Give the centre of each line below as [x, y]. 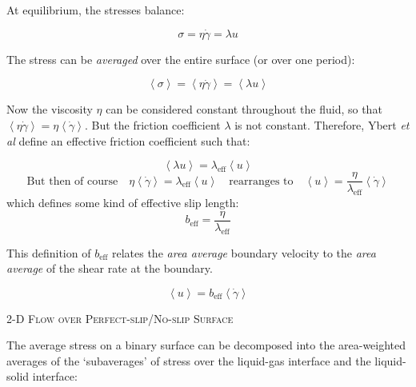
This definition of [49, 252]
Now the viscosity [50, 109]
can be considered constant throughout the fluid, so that [244, 109]
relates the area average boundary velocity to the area [244, 252]
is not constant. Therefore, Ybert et [322, 125]
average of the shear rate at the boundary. [110, 268]
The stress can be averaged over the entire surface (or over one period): [181, 59]
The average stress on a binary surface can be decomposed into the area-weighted [206, 345]
